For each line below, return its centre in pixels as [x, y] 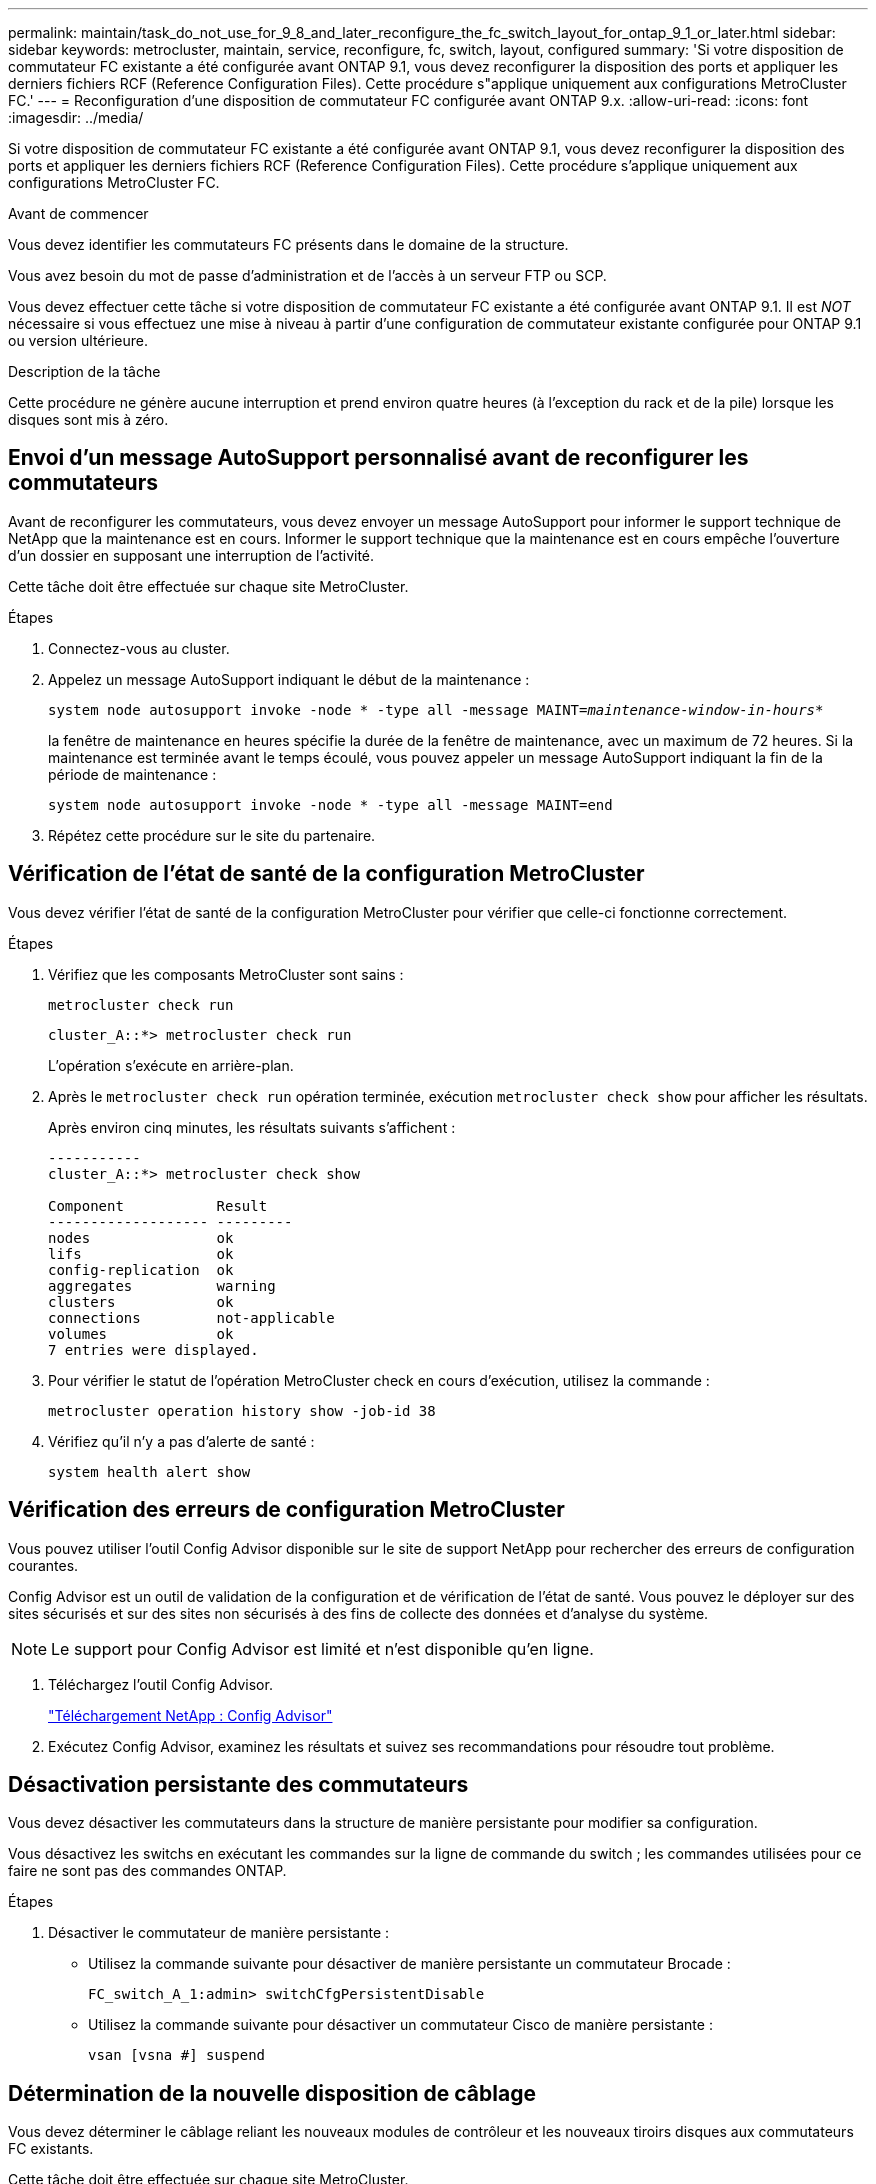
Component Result [158, 1205]
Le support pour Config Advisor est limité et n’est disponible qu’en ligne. [322, 1648]
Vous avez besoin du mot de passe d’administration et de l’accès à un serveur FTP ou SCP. [307, 275]
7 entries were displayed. [153, 1349]
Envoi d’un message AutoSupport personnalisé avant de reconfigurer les [378, 458]
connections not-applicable [191, 1317]
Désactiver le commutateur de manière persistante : [219, 1933]
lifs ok [141, 1253]
